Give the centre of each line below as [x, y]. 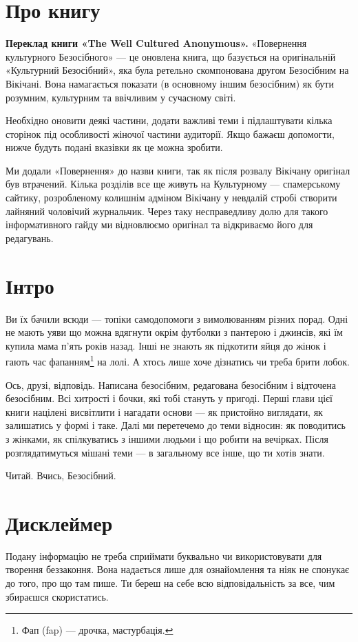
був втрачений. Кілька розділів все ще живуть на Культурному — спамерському [173, 184]
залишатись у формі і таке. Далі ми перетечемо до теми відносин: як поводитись [176, 425]
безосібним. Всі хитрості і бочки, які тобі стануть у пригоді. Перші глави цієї [169, 398]
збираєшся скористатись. [57, 596]
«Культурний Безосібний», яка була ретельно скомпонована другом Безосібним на [177, 70]
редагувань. [30, 238]
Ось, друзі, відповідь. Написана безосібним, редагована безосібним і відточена [171, 384]
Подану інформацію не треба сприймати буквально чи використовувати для [164, 555]
